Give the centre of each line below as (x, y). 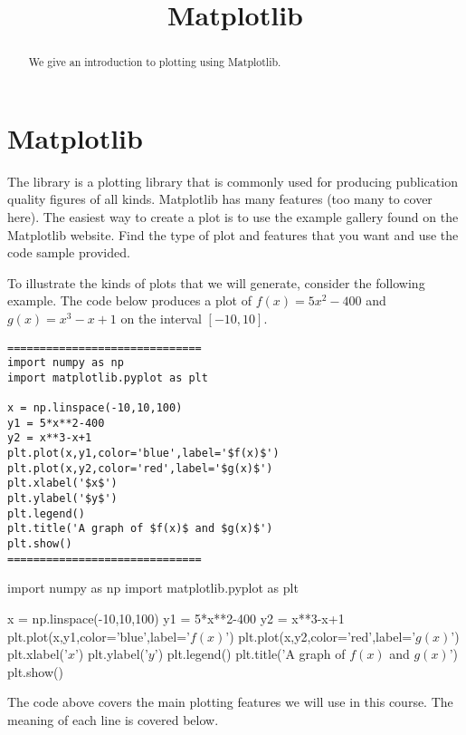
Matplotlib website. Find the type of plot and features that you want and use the (233, 234)
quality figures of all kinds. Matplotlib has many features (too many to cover (220, 199)
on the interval (161, 318)
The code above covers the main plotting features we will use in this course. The (230, 702)
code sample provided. (69, 252)
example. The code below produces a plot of (129, 300)
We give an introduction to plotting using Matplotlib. (155, 62)
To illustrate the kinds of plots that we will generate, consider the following (216, 282)
